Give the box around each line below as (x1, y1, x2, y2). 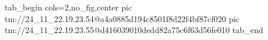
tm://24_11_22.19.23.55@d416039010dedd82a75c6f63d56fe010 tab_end (5, 24, 263, 36)
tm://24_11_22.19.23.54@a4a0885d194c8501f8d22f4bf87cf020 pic (5, 12, 240, 24)
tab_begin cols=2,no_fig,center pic (5, 1, 132, 13)
